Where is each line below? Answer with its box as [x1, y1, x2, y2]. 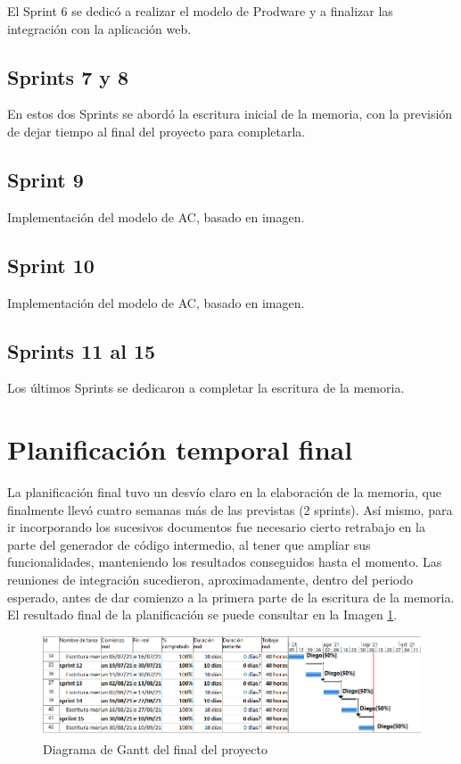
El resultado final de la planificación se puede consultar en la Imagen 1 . [7, 605, 398, 624]
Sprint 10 [7, 251, 95, 278]
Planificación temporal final [7, 431, 353, 468]
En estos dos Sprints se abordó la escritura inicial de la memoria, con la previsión [7, 104, 453, 123]
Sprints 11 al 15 [7, 336, 156, 364]
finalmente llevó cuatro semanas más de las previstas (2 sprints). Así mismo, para [7, 500, 453, 519]
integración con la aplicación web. [7, 19, 192, 37]
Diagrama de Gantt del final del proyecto [43, 740, 268, 759]
